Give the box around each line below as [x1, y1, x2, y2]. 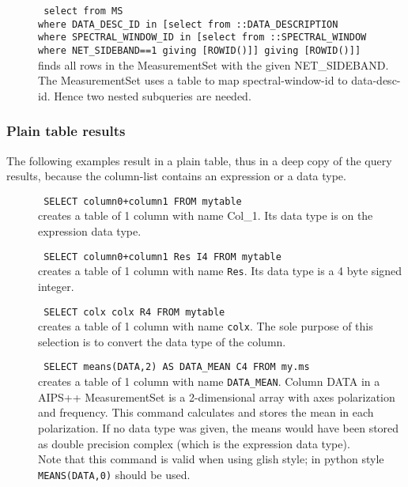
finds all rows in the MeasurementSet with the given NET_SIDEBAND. [38, 56, 389, 73]
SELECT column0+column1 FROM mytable [43, 195, 242, 207]
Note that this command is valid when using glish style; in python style [38, 451, 384, 467]
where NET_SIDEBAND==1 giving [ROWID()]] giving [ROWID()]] [38, 44, 361, 56]
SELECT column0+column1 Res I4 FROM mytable [43, 251, 281, 262]
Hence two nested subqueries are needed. [54, 87, 251, 104]
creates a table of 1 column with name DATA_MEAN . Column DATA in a [38, 373, 380, 390]
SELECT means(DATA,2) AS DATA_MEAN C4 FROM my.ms [43, 361, 310, 373]
